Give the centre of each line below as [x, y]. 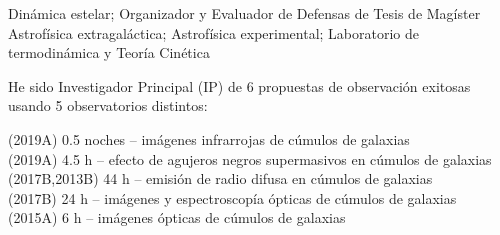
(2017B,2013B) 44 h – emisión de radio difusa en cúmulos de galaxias [220, 178]
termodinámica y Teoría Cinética [109, 52]
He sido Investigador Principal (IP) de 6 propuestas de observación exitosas [239, 85]
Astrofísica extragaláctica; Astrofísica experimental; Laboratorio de [214, 32]
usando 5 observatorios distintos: [108, 105]
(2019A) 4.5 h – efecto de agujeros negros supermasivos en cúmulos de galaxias [250, 158]
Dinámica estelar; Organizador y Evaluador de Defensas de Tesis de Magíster [244, 13]
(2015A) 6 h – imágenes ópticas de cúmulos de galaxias [177, 217]
